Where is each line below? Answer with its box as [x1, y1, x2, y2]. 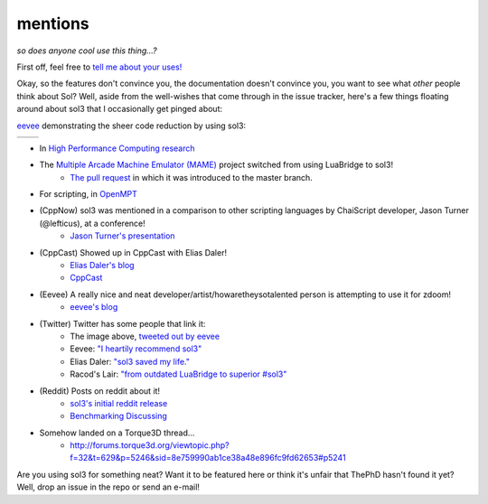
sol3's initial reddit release [70, 397, 168, 408]
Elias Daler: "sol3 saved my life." [70, 356, 190, 367]
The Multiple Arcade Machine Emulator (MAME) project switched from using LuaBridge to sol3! [39, 159, 393, 171]
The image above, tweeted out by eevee [70, 331, 221, 341]
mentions [16, 14, 89, 33]
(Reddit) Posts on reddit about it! [39, 385, 161, 397]
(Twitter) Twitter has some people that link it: [39, 318, 206, 329]
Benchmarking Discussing [70, 411, 167, 422]
